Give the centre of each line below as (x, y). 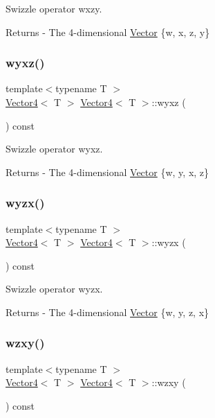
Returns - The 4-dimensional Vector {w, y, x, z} (107, 172)
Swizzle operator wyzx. (54, 289)
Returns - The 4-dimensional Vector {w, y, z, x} (107, 312)
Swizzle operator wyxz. (54, 149)
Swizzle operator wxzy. (54, 8)
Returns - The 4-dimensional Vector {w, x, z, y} (108, 32)
